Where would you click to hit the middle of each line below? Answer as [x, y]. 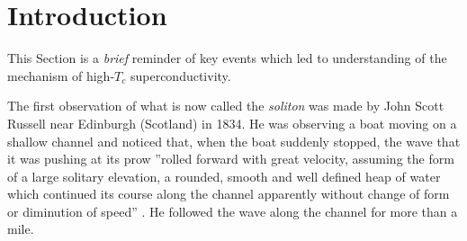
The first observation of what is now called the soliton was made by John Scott [226, 106]
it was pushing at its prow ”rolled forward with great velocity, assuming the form [231, 159]
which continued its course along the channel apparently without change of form [229, 194]
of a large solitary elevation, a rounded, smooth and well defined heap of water [224, 176]
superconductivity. [180, 75]
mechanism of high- [61, 75]
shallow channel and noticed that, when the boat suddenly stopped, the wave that [234, 141]
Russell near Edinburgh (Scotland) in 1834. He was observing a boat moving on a [232, 123]
